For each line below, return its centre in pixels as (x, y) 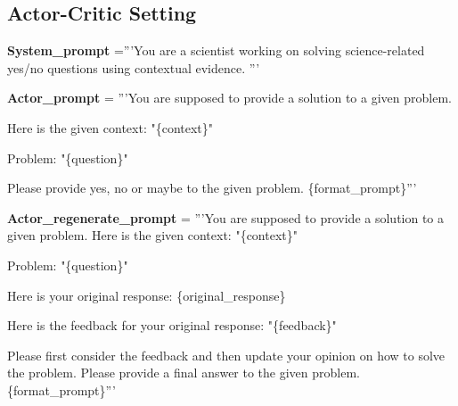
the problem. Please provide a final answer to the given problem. (184, 373)
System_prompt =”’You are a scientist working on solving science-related (216, 50)
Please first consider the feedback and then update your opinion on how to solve (226, 355)
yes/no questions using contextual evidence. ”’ (134, 67)
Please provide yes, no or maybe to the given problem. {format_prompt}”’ (212, 188)
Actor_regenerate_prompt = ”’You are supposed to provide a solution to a (226, 217)
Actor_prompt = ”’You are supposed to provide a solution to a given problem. (229, 98)
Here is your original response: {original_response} (147, 295)
